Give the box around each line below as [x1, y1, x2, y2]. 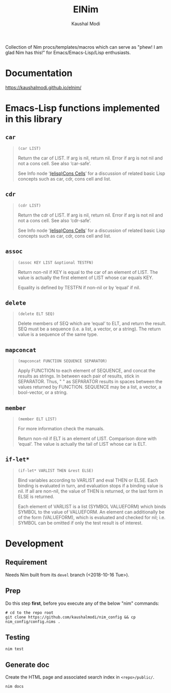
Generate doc [5, 660, 50, 669]
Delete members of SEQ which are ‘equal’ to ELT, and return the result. [17, 321, 166, 327]
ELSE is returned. [17, 493, 55, 500]
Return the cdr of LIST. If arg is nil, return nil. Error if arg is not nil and [17, 212, 163, 218]
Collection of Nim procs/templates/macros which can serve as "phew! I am [5, 44, 163, 50]
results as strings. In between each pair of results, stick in [17, 373, 139, 379]
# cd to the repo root [5, 610, 54, 615]
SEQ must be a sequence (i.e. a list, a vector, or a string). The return [17, 326, 161, 332]
